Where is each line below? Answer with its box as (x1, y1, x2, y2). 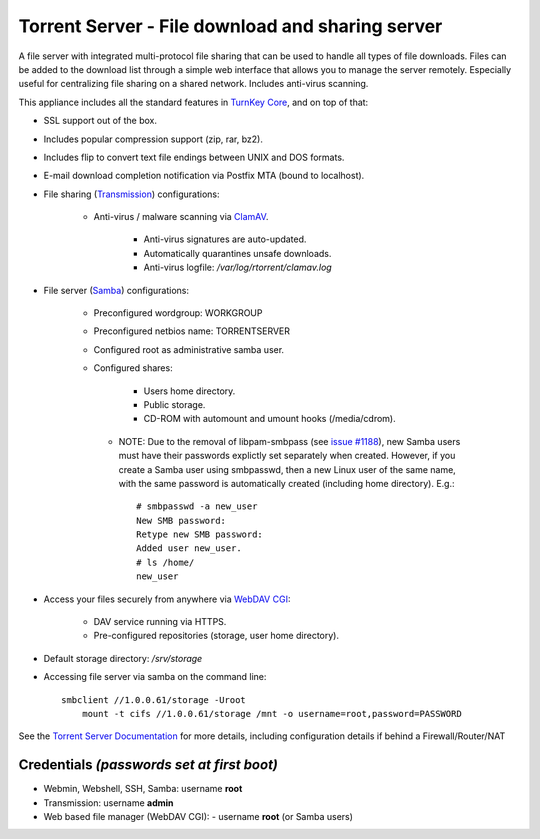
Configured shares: (93, 362, 174, 374)
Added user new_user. (136, 543, 242, 554)
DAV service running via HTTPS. (93, 616, 227, 628)
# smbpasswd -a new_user (136, 501, 258, 512)
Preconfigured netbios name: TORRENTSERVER (93, 325, 290, 337)
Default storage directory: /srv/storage (43, 652, 203, 664)
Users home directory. (143, 385, 236, 397)
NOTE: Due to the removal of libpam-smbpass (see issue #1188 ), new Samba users (118, 435, 461, 447)
